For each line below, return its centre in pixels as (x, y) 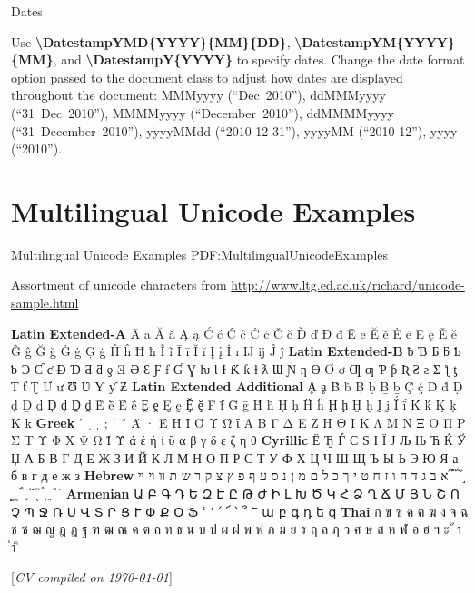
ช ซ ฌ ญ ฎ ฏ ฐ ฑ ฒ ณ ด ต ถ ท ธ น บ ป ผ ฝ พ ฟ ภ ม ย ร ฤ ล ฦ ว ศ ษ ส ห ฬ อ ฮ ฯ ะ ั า (236, 529)
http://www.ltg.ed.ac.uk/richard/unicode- (348, 285)
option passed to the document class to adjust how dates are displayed (207, 77)
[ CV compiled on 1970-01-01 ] (92, 577)
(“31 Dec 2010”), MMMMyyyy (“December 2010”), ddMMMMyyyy (203, 112)
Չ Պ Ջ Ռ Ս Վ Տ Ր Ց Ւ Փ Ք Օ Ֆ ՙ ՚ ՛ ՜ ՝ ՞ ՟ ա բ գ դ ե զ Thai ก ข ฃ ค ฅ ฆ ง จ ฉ (240, 511)
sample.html (45, 303)
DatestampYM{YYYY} (379, 41)
